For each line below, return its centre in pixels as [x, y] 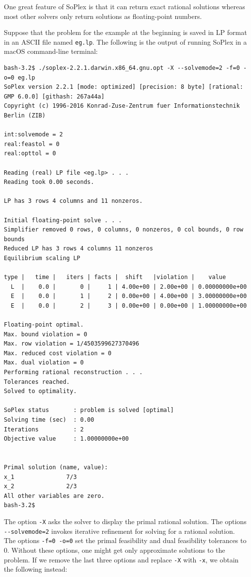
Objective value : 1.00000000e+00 [66, 439]
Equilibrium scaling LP [42, 258]
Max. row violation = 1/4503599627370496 [72, 344]
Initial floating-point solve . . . [63, 220]
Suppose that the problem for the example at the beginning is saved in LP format [125, 32]
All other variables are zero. [54, 496]
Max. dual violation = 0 [44, 363]
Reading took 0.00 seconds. [49, 182]
